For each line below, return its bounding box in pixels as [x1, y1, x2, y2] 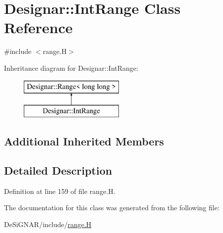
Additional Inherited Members [4, 134, 164, 149]
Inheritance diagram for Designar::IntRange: [4, 62, 138, 73]
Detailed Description [4, 162, 112, 178]
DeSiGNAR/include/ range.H [4, 219, 92, 229]
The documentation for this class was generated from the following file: [4, 202, 220, 213]
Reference [4, 17, 73, 38]
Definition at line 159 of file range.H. [4, 186, 115, 196]
